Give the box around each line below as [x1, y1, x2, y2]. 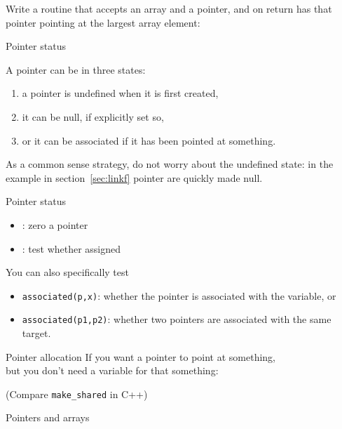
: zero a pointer [22, 217, 88, 232]
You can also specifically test [6, 265, 129, 279]
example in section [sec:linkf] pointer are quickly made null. [6, 170, 263, 185]
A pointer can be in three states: [6, 62, 146, 77]
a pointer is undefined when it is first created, [22, 86, 219, 100]
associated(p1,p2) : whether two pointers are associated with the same [22, 312, 331, 326]
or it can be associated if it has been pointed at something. [22, 133, 276, 147]
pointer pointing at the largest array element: [6, 15, 200, 29]
